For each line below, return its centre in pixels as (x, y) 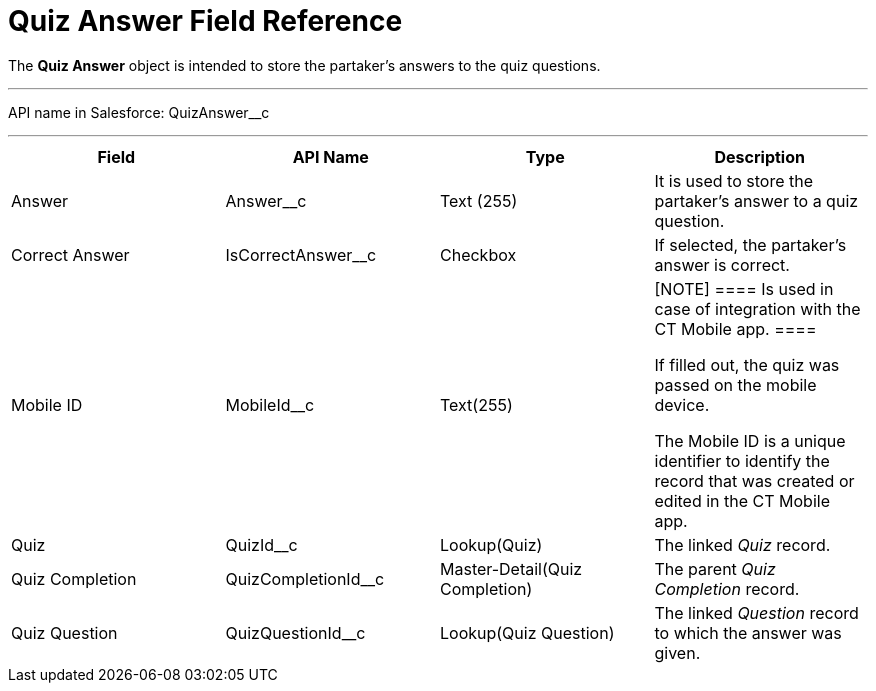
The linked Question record (756, 612)
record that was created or (754, 480)
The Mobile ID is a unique (750, 440)
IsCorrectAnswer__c (301, 254)
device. (682, 404)
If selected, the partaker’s (750, 244)
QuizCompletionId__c (305, 578)
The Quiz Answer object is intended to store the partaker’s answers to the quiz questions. (304, 65)
